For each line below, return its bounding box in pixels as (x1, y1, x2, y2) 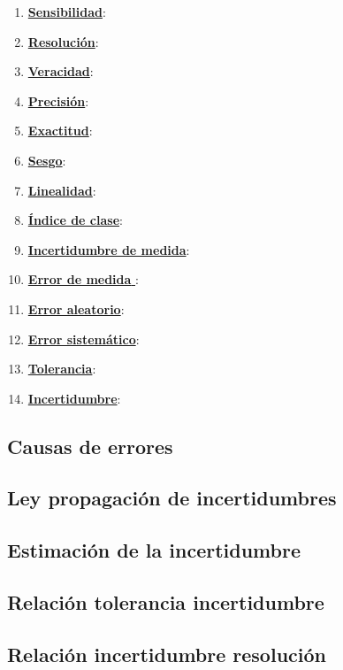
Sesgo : (27, 150, 66, 169)
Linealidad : (27, 181, 96, 199)
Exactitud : (27, 121, 93, 140)
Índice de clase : (27, 211, 123, 229)
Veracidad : (27, 62, 94, 81)
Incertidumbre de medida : (27, 240, 190, 258)
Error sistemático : (27, 329, 140, 348)
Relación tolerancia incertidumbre (7, 589, 324, 616)
